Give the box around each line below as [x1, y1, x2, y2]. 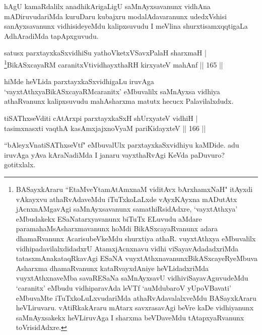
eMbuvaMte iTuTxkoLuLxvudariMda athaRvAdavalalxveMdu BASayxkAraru [16, 292, 256, 303]
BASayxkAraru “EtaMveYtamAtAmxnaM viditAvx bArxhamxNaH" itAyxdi [16, 183, 253, 194]
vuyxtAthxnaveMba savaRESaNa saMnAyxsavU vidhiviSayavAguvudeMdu [16, 273, 248, 283]
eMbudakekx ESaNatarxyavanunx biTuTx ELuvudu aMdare [16, 213, 202, 224]
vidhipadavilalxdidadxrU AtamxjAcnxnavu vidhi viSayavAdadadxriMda [16, 243, 239, 253]
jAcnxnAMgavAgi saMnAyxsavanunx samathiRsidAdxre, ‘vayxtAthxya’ [16, 204, 238, 214]
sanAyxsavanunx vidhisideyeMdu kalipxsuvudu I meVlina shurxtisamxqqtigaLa [4, 21, 248, 31]
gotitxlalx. [4, 159, 36, 170]
